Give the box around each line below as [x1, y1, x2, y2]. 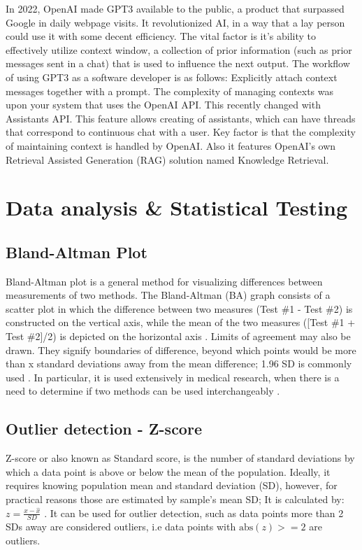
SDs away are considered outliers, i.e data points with [6, 519, 236, 534]
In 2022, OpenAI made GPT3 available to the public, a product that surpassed [6, 1, 345, 15]
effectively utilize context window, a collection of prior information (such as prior [6, 42, 352, 57]
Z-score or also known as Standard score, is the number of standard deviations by [6, 451, 355, 465]
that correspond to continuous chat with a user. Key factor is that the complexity [6, 125, 356, 139]
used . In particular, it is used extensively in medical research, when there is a [6, 369, 340, 384]
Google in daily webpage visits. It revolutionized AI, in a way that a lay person [6, 15, 345, 29]
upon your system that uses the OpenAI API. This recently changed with [6, 97, 321, 112]
